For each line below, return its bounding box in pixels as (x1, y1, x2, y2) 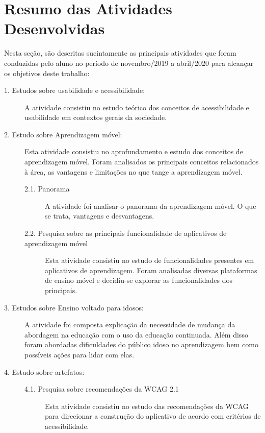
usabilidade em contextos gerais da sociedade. (24, 112, 167, 123)
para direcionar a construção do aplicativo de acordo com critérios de (45, 411, 261, 421)
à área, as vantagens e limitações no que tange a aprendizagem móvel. (24, 166, 243, 177)
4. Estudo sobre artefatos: (4, 366, 85, 377)
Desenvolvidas (4, 18, 105, 39)
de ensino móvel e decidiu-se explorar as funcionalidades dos (45, 275, 232, 285)
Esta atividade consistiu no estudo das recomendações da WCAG (45, 400, 249, 411)
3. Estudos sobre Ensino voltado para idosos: (4, 302, 144, 312)
